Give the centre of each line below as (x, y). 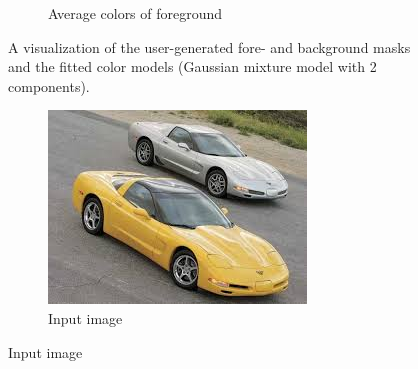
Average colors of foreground (135, 13)
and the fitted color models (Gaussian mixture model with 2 (192, 66)
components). (49, 85)
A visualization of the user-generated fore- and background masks (209, 46)
